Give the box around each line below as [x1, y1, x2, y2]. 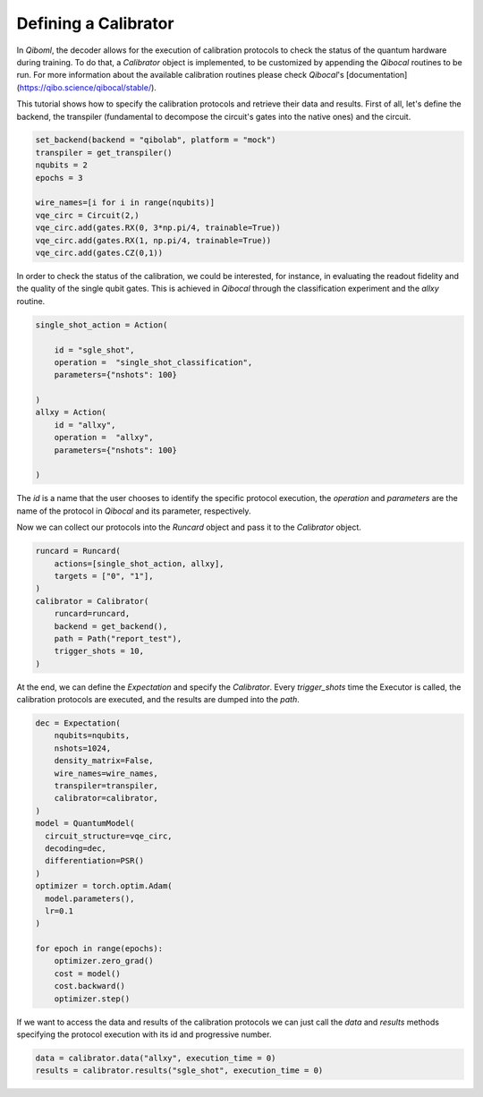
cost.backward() [54, 981, 125, 991]
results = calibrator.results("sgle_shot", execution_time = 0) [35, 1066, 324, 1076]
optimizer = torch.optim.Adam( [35, 881, 174, 891]
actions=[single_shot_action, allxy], [54, 558, 225, 568]
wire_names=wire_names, [54, 768, 158, 778]
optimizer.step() [54, 993, 131, 1004]
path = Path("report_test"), [54, 634, 182, 643]
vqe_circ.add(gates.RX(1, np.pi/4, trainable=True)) [35, 235, 272, 245]
